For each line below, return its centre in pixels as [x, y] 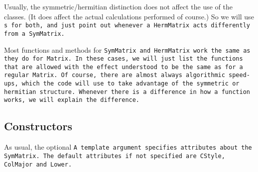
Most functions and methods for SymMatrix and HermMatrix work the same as [127, 49]
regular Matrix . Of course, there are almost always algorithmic [115, 75]
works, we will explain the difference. [72, 100]
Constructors [38, 126]
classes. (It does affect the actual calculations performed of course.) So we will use [129, 16]
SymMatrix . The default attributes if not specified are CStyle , [115, 156]
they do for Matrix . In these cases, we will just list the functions [124, 59]
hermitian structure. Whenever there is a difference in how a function [127, 92]
